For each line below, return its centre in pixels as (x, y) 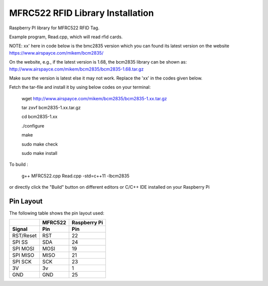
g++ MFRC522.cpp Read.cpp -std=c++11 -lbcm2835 (76, 176)
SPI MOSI (23, 249)
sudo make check (40, 144)
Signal (20, 229)
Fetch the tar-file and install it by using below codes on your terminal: (80, 87)
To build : (19, 164)
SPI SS (20, 242)
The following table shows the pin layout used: (57, 213)
